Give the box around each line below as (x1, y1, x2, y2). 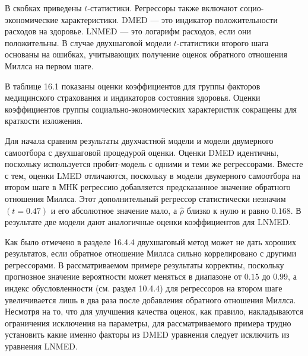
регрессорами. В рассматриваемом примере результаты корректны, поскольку (5, 258, 284, 271)
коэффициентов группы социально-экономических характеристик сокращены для (5, 102, 297, 115)
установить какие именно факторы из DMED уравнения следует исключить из (5, 328, 290, 341)
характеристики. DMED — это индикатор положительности (61, 13, 278, 25)
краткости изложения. (5, 114, 83, 127)
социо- (240, 2, 264, 14)
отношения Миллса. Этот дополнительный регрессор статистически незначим (5, 192, 286, 204)
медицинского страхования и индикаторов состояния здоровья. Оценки (5, 91, 261, 104)
